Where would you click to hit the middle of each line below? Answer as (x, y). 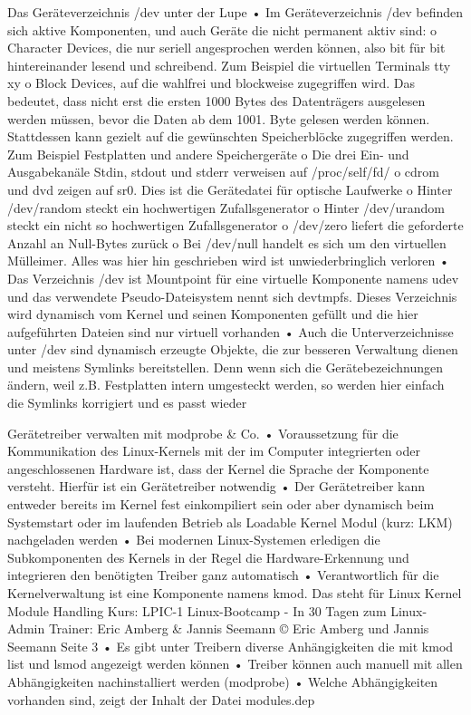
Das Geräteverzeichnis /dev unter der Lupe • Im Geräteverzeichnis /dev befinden (235, 12)
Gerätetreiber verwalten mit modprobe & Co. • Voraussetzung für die (203, 433)
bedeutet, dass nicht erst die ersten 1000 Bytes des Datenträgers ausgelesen (216, 100)
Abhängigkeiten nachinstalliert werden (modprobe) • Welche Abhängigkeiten (223, 681)
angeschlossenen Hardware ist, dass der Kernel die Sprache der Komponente (218, 468)
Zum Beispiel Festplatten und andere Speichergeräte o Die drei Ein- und (208, 154)
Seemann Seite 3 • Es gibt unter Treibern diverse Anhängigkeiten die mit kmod (231, 646)
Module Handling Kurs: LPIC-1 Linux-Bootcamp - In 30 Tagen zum (197, 610)
